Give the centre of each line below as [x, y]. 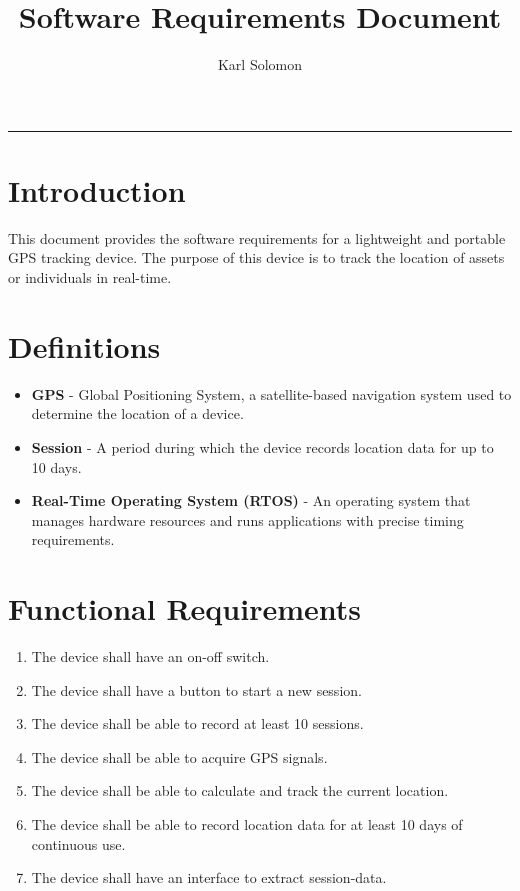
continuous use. [78, 843]
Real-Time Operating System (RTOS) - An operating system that [251, 500]
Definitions [84, 345]
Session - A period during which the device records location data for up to [262, 446]
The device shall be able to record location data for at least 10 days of [247, 824]
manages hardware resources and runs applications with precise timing [247, 519]
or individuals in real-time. [90, 277]
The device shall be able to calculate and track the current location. [240, 790]
